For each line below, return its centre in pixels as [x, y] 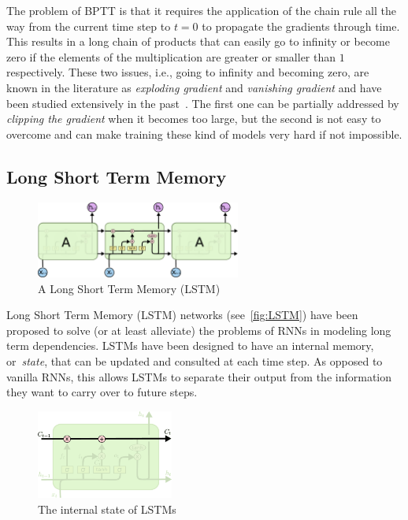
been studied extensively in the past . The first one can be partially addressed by [203, 103]
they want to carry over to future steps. [102, 392]
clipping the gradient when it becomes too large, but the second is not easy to [194, 119]
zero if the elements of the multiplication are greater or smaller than [171, 56]
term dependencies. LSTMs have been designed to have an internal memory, [190, 345]
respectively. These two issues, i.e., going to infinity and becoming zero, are [188, 72]
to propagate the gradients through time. [301, 26]
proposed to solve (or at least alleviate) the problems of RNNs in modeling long [199, 330]
